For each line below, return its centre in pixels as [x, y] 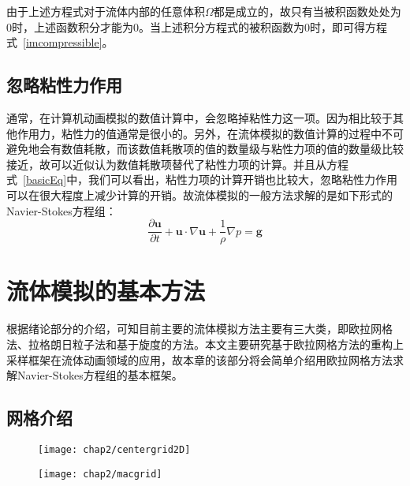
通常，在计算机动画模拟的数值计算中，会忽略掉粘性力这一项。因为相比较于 [199, 117]
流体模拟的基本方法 [106, 291]
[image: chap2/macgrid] [100, 474]
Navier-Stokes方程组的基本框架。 [100, 375]
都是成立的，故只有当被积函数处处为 [307, 11]
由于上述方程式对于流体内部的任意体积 [106, 11]
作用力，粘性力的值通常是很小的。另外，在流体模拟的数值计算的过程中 [199, 133]
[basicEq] [45, 179]
